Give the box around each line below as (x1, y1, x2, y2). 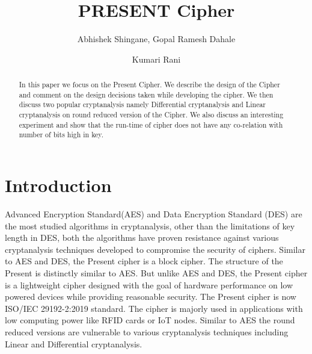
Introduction (5, 173, 112, 197)
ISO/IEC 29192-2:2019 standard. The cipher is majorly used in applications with (5, 302, 303, 314)
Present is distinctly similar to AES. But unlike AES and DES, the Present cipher (5, 266, 308, 279)
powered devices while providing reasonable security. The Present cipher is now (5, 290, 296, 303)
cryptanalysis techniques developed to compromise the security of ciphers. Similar (5, 243, 305, 255)
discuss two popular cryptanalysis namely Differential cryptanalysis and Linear (19, 99, 266, 110)
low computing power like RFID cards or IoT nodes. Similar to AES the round (5, 314, 295, 326)
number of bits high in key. (19, 129, 103, 140)
